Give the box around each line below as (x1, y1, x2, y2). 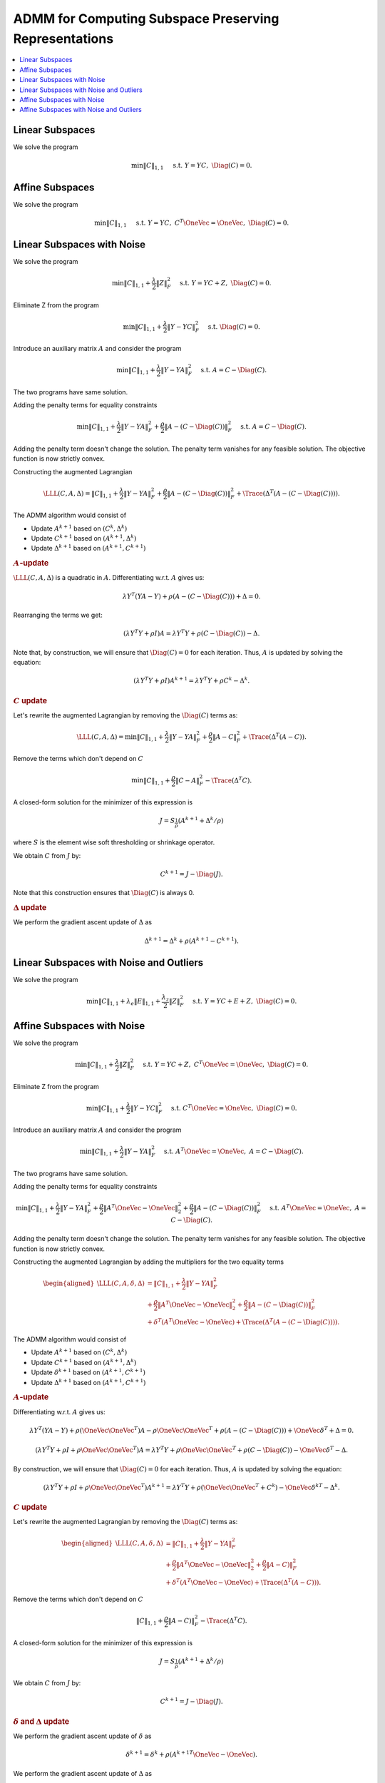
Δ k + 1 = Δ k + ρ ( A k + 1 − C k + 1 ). (144, 935, 239, 945)
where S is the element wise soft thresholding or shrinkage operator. (13, 838, 215, 847)
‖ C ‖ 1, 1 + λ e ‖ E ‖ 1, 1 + (98, 997, 161, 1007)
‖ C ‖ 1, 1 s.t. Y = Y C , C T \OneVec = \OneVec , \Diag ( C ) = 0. (106, 218, 289, 228)
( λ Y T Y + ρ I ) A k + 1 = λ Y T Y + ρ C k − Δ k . (133, 675, 250, 685)
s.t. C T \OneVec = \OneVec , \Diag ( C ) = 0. (170, 1103, 297, 1112)
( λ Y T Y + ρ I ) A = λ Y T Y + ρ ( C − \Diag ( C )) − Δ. (123, 628, 260, 638)
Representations (13, 31, 114, 46)
